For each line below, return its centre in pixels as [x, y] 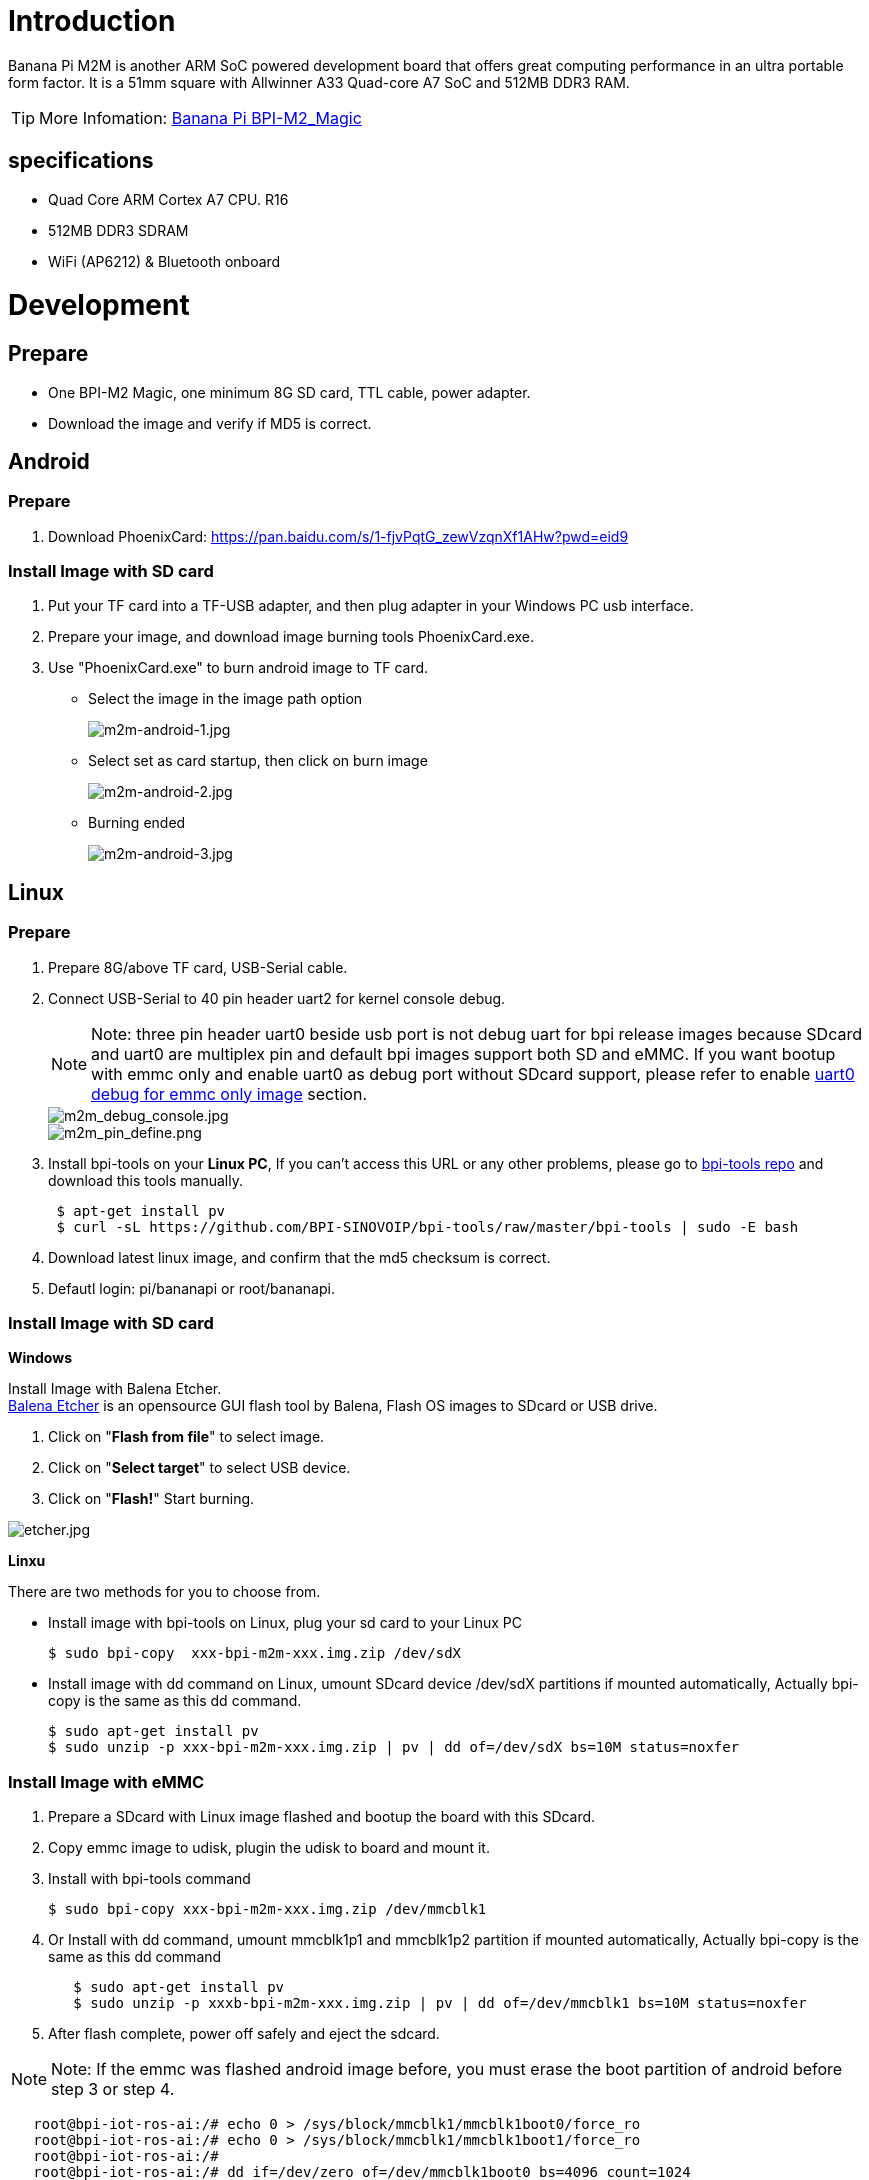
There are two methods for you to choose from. [164, 1592]
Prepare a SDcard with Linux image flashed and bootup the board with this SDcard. [322, 1817]
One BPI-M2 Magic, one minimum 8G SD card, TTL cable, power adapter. [289, 392]
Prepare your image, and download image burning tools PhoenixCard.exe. [291, 637]
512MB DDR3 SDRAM [118, 230]
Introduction [92, 21]
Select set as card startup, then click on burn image [258, 761]
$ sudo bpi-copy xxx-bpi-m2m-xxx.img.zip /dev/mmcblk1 [267, 1909]
